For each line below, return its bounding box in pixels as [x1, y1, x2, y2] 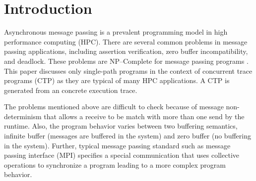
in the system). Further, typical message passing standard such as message [4, 140, 231, 150]
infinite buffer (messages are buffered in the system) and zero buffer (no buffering [4, 131, 251, 141]
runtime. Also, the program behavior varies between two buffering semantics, [4, 121, 238, 131]
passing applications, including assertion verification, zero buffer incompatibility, [4, 46, 248, 56]
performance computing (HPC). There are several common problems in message [4, 36, 248, 46]
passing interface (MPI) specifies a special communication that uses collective [4, 150, 239, 160]
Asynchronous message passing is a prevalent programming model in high [4, 27, 228, 37]
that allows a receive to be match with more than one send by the [44, 111, 245, 121]
